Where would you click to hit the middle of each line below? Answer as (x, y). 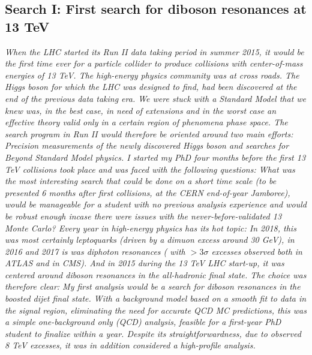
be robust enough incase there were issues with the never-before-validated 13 (143, 216)
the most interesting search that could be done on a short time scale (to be (141, 181)
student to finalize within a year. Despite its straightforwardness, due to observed (153, 333)
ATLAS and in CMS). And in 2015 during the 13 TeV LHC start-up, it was (145, 263)
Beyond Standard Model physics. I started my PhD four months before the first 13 (155, 157)
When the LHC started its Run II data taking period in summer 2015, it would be (154, 51)
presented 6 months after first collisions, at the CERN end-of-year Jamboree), (148, 192)
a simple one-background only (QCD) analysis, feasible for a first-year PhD (143, 322)
